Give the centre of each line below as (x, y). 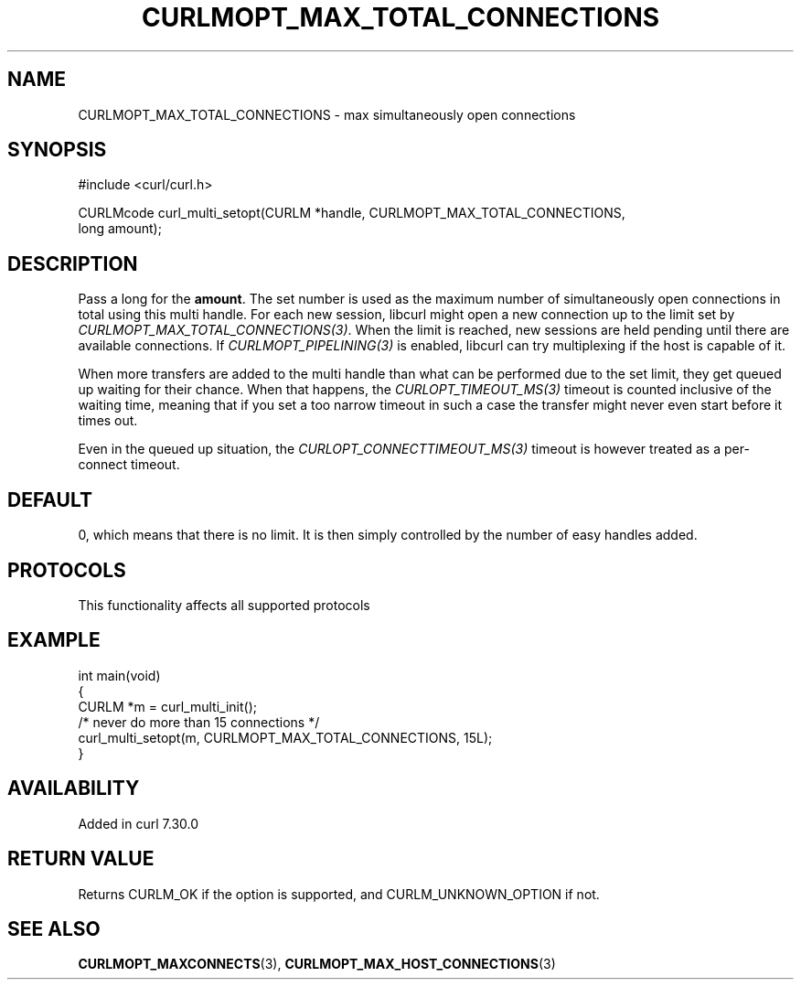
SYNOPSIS (57, 150)
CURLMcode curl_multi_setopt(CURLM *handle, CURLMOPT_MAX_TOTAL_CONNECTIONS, (352, 213)
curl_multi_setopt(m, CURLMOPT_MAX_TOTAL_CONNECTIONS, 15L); (285, 737)
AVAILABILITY (74, 789)
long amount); (120, 229)
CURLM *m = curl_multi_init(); (168, 706)
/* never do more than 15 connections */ (199, 722)
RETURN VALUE (81, 859)
